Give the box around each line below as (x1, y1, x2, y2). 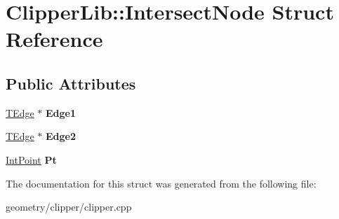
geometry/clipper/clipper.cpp (6, 199, 132, 214)
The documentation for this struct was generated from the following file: (6, 176, 317, 190)
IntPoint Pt (6, 152, 57, 167)
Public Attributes (6, 72, 136, 94)
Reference (6, 24, 103, 53)
